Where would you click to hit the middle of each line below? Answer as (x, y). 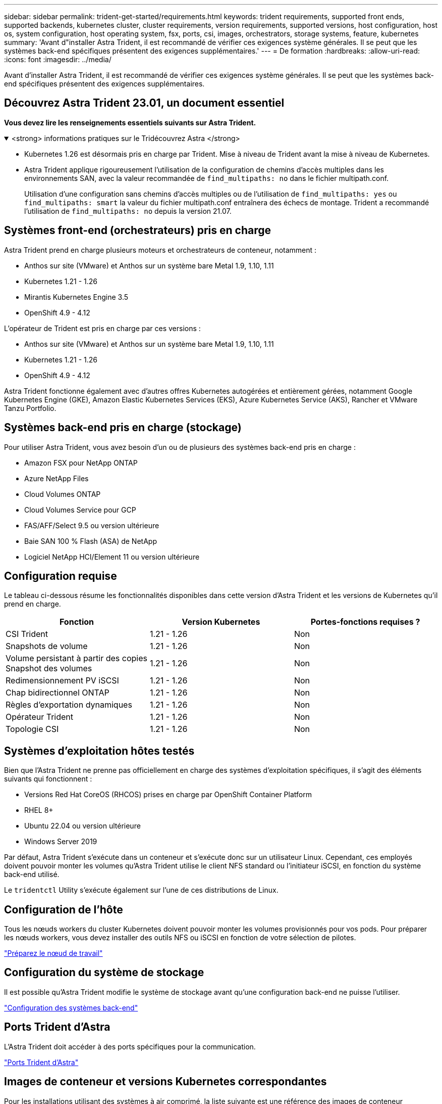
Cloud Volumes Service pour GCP (80, 510)
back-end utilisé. (32, 875)
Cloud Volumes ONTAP (63, 494)
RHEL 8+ (39, 810)
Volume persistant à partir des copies (76, 658)
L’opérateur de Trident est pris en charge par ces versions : (102, 328)
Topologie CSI (32, 729)
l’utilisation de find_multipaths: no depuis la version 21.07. (128, 211)
